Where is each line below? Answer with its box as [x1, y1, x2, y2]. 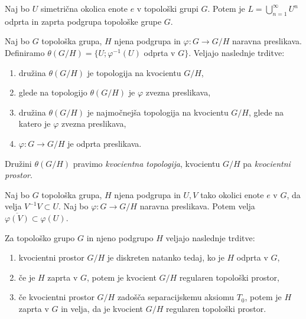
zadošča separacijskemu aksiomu [117, 291, 234, 303]
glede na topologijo [18, 86, 87, 98]
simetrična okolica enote [40, 2, 128, 14]
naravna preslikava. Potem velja [139, 200, 255, 212]
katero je [18, 117, 51, 130]
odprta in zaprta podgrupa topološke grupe [5, 15, 162, 27]
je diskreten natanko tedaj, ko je [107, 251, 224, 264]
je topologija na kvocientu [87, 66, 181, 78]
